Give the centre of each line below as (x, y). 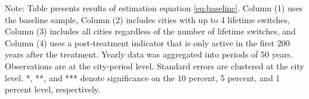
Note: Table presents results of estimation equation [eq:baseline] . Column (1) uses (154, 8)
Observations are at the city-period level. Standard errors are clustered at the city (154, 66)
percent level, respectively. (52, 89)
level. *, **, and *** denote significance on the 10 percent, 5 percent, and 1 (143, 77)
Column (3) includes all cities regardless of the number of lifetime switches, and (150, 31)
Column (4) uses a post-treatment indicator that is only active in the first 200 (147, 42)
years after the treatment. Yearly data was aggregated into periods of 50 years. (149, 54)
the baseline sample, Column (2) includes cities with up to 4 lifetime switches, (147, 19)
